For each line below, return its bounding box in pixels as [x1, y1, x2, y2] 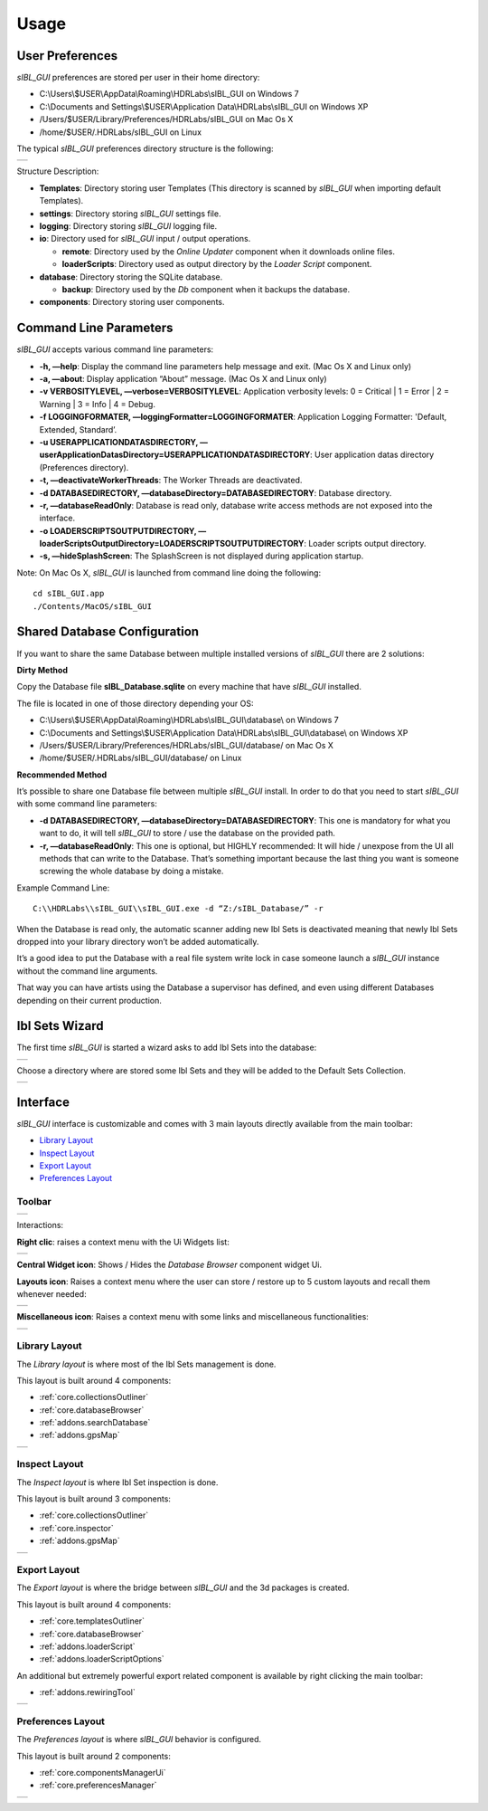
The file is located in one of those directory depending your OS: [16, 698, 254, 709]
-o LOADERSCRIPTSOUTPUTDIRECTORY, [39, 525, 197, 536]
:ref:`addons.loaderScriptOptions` [39, 1654, 164, 1664]
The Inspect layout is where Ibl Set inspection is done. [16, 1476, 219, 1488]
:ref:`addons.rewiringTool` [39, 1687, 136, 1698]
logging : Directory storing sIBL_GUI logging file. [39, 220, 217, 231]
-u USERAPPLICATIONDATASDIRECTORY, [39, 436, 199, 447]
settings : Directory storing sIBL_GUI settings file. [39, 208, 221, 219]
